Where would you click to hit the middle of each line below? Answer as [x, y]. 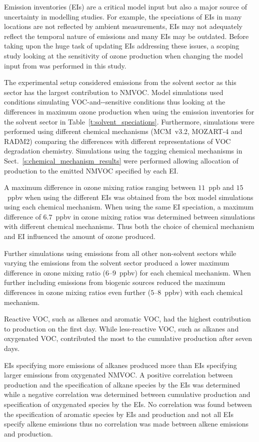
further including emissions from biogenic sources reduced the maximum [115, 282]
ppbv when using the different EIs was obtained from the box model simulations [130, 197]
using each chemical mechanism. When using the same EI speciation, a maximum [129, 207]
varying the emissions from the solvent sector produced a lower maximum [117, 263]
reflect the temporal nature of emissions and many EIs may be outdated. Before [126, 36]
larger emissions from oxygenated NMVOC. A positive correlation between [118, 375]
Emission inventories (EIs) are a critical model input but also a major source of [125, 6]
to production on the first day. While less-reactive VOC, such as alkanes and [121, 328]
